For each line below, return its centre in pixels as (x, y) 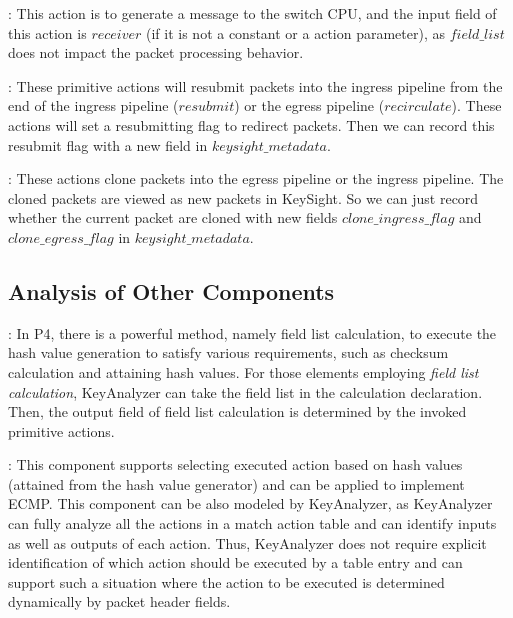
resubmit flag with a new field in (108, 144)
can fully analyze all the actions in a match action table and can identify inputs (252, 523)
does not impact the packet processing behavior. (156, 52)
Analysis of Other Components (171, 290)
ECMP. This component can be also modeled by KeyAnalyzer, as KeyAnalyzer (250, 503)
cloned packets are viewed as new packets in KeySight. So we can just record (243, 197)
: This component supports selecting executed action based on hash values (235, 464)
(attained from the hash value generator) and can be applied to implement (236, 483)
